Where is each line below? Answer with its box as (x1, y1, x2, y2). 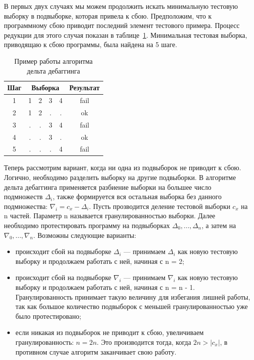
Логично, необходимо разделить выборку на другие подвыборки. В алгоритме (4, 172, 236, 182)
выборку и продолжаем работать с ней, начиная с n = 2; (15, 256, 185, 266)
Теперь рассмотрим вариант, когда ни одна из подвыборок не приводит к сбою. (4, 162, 241, 173)
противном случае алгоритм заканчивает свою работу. (15, 346, 177, 357)
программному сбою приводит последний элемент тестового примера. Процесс (4, 20, 240, 30)
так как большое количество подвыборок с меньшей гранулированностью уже (15, 301, 248, 311)
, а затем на (201, 220, 236, 231)
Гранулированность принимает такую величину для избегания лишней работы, (15, 291, 251, 302)
